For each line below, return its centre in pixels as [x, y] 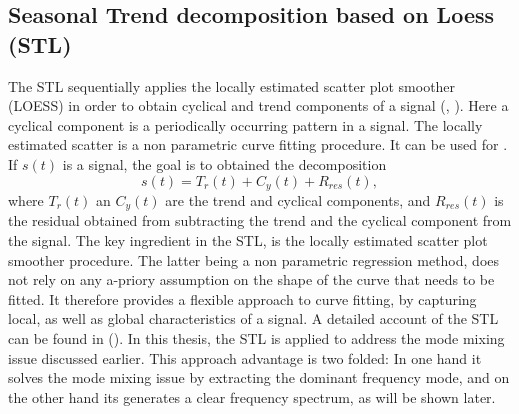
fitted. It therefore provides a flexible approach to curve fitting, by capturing [242, 298]
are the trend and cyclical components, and [298, 200]
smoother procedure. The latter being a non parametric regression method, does [254, 259]
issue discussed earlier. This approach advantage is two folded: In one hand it [245, 357]
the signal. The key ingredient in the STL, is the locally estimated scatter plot [248, 240]
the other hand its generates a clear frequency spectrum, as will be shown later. [252, 396]
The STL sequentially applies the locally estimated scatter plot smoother [232, 85]
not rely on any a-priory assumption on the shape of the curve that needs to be [251, 279]
